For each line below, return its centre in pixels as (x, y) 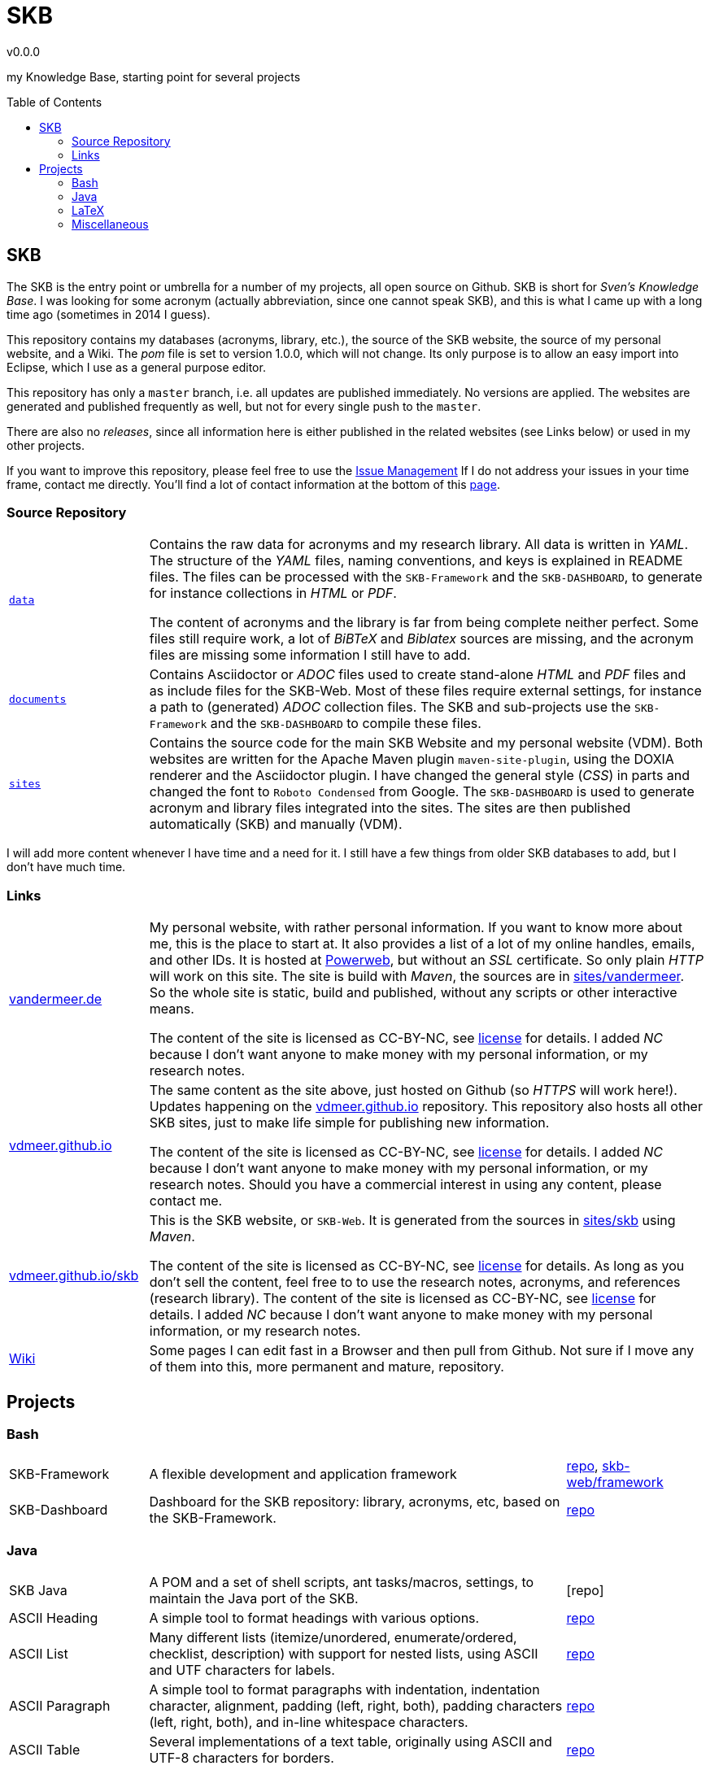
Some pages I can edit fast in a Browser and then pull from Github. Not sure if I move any (422, 1351)
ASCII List (39, 1654)
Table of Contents (54, 102)
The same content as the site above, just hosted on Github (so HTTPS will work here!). (413, 1090)
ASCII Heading (54, 1618)
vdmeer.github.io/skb (74, 1276)
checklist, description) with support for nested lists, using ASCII (344, 1654)
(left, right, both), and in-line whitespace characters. (309, 1722)
